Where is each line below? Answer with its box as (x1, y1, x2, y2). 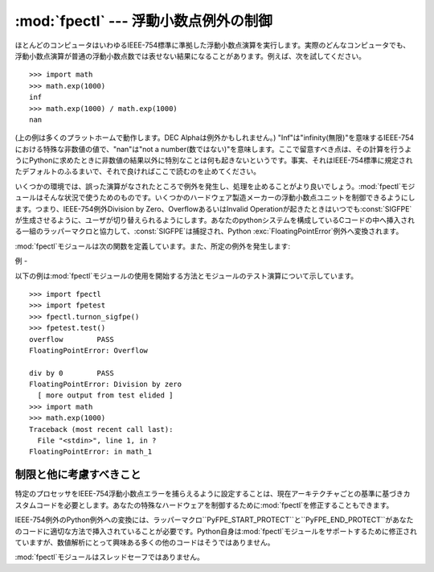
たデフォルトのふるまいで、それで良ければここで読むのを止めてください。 (14, 167, 261, 176)
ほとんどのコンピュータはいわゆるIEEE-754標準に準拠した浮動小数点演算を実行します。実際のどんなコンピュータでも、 (14, 40, 411, 50)
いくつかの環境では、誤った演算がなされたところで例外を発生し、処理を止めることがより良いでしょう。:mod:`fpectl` (14, 181, 401, 191)
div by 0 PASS (29, 368, 114, 377)
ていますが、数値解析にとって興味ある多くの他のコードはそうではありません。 (14, 537, 275, 547)
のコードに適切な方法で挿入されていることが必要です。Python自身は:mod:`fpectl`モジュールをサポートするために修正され (14, 526, 417, 536)
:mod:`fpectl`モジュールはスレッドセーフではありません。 (14, 552, 204, 562)
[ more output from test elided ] (37, 391, 174, 400)
